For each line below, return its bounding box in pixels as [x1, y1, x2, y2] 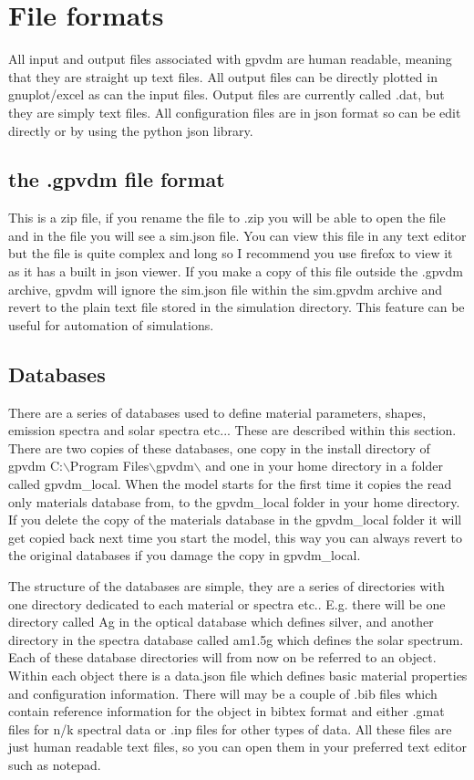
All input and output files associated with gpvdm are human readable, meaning [8, 49, 452, 68]
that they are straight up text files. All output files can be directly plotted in [8, 67, 438, 86]
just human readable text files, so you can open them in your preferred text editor [8, 737, 467, 756]
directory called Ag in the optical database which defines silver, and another [8, 612, 434, 631]
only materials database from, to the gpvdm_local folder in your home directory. [8, 492, 460, 511]
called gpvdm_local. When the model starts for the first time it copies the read [8, 474, 452, 494]
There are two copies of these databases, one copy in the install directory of [8, 438, 430, 457]
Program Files [69, 456, 149, 475]
